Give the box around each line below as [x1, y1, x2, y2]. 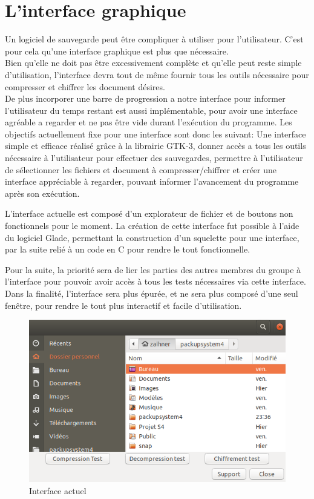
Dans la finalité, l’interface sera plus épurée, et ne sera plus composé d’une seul [5, 287, 298, 299]
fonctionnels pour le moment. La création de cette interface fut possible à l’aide [5, 219, 299, 232]
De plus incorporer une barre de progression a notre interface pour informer [5, 92, 286, 105]
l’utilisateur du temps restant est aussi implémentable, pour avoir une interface [5, 104, 298, 116]
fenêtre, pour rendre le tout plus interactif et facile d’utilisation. [5, 299, 242, 311]
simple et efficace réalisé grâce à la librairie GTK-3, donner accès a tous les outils [5, 139, 306, 152]
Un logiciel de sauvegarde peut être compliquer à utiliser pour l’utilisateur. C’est [5, 33, 304, 45]
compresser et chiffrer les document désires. [5, 80, 165, 93]
